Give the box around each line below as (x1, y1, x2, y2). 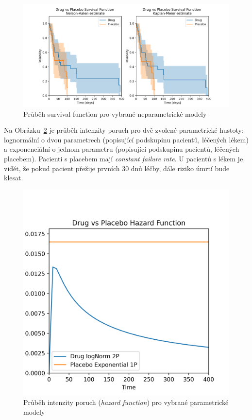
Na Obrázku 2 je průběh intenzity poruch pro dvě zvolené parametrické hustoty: (4, 125, 244, 135)
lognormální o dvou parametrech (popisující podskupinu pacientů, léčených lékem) (4, 134, 249, 144)
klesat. (4, 173, 23, 183)
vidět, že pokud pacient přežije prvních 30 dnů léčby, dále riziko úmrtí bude (4, 163, 230, 173)
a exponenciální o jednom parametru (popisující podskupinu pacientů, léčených (4, 144, 239, 154)
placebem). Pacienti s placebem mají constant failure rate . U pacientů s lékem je (4, 153, 243, 163)
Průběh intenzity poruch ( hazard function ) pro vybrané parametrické (23, 397, 229, 407)
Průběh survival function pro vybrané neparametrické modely (23, 108, 207, 119)
